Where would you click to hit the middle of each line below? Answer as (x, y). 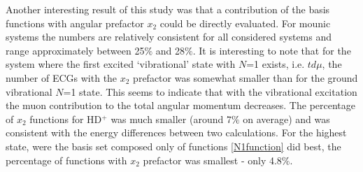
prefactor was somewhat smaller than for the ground (245, 77)
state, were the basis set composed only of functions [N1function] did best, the (173, 146)
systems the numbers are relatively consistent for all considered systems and (169, 37)
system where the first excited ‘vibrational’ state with (121, 64)
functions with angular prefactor (75, 23)
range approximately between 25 (75, 50)
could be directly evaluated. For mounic (245, 23)
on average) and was (286, 119)
